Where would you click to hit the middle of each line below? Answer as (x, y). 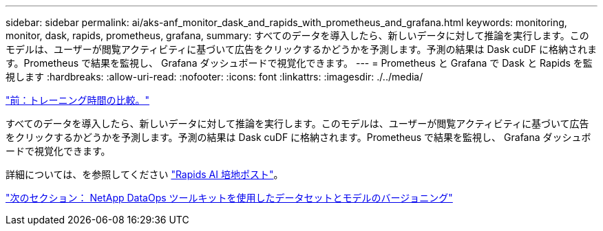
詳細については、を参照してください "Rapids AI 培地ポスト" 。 (145, 174)
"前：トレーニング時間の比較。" (78, 100)
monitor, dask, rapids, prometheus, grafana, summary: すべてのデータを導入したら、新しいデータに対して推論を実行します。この (297, 35)
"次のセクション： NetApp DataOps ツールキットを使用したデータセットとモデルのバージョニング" (229, 198)
